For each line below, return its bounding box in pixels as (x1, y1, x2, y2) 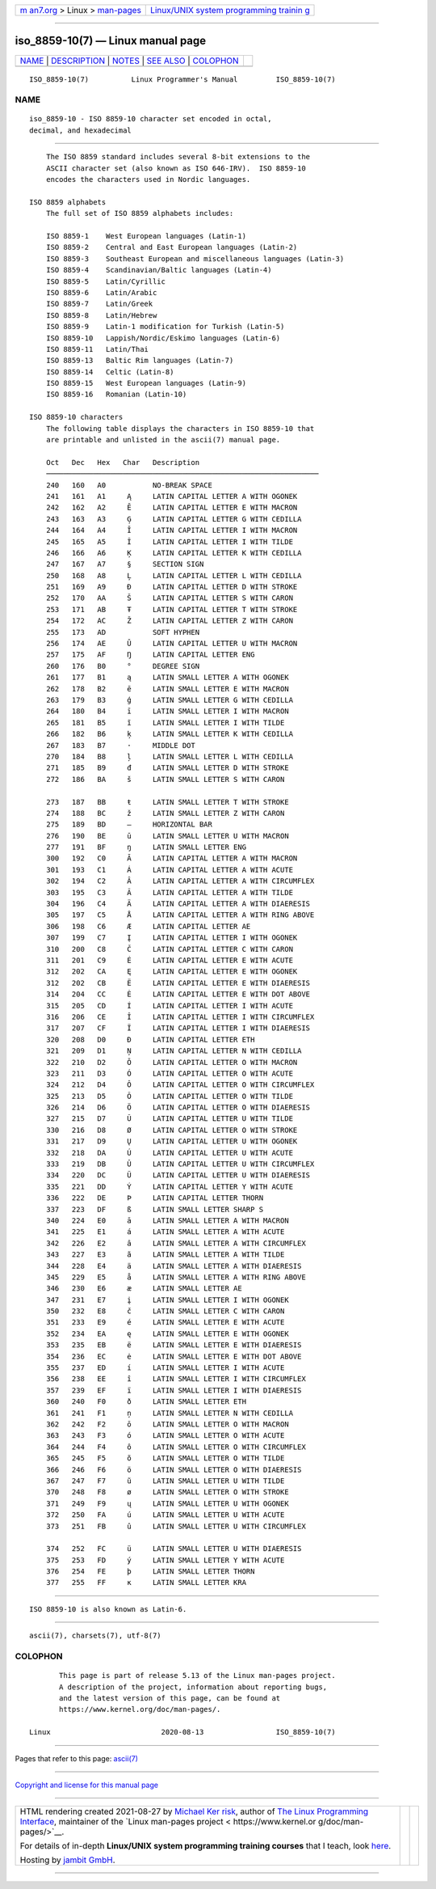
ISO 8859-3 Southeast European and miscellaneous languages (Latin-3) (45, 254, 345, 263)
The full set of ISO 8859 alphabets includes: (45, 209, 234, 218)
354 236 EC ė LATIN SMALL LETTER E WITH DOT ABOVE (45, 1351, 302, 1361)
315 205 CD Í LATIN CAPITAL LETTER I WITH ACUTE (45, 1001, 294, 1010)
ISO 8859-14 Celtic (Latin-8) (45, 367, 174, 376)
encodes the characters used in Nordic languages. (45, 175, 251, 184)
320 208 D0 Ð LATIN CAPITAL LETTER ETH (45, 1035, 255, 1044)
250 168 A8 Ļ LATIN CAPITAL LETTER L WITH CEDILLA (45, 571, 302, 580)
